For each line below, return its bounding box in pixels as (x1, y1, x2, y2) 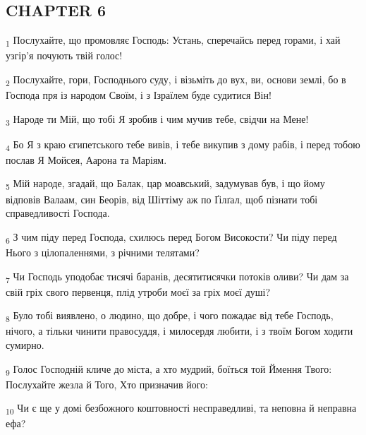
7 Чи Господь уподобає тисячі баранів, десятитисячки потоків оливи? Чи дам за (6, 268, 349, 285)
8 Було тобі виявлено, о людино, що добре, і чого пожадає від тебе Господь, (6, 308, 334, 325)
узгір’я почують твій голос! (6, 48, 123, 63)
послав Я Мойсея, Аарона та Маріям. (6, 152, 167, 167)
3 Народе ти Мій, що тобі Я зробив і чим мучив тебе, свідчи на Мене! (6, 111, 309, 128)
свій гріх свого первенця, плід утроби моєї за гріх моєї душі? (6, 284, 271, 299)
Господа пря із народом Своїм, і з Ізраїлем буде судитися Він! (6, 88, 272, 102)
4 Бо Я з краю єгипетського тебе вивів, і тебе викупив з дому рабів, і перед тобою (6, 136, 360, 153)
